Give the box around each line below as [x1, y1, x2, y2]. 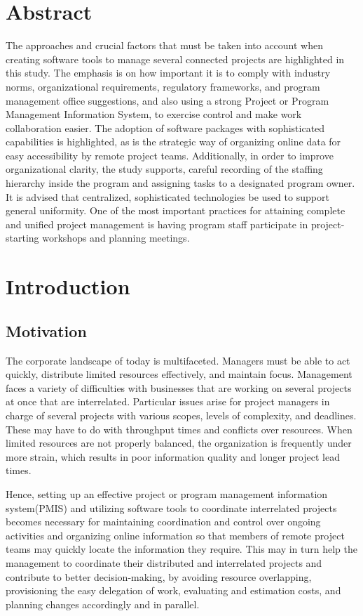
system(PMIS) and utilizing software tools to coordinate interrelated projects [6, 500, 337, 515]
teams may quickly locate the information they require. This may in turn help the [6, 542, 357, 556]
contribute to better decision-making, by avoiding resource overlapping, [6, 569, 312, 584]
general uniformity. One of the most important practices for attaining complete [6, 203, 345, 218]
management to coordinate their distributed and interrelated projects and [6, 555, 322, 570]
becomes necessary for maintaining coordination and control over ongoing [6, 514, 321, 529]
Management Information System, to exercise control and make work [6, 107, 302, 122]
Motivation [6, 320, 87, 341]
